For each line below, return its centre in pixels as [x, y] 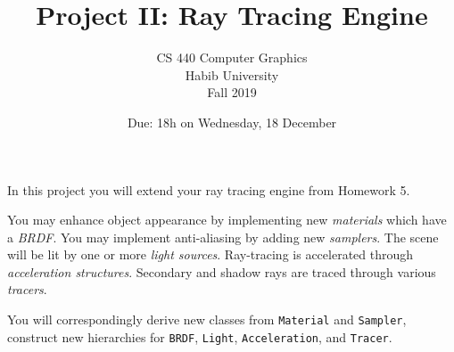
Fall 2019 [232, 92]
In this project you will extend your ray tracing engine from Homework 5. [209, 189]
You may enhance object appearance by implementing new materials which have [227, 220]
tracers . [27, 289]
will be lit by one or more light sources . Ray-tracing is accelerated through [210, 254]
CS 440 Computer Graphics [232, 57]
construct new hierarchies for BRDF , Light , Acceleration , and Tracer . [200, 336]
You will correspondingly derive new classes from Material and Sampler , [207, 319]
